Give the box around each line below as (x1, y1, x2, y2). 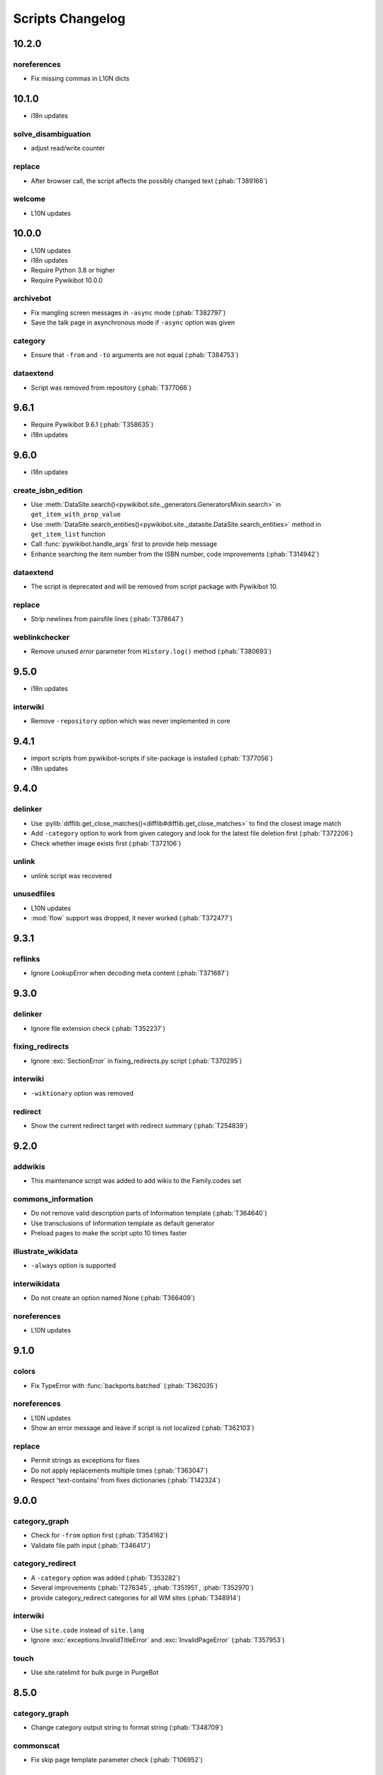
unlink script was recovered (30, 871, 112, 880)
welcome (13, 194, 46, 204)
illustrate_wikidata (13, 1246, 78, 1256)
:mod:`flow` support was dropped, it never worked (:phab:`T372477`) (30, 914, 233, 922)
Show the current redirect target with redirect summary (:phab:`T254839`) (30, 1121, 248, 1130)
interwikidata (13, 1279, 60, 1289)
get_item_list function (30, 530, 106, 539)
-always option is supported (30, 1261, 116, 1270)
